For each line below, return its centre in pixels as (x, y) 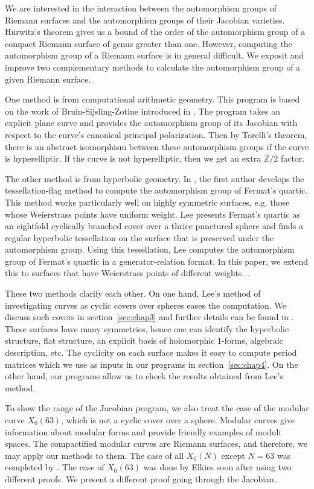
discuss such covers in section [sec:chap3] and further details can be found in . (149, 317)
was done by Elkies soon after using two (217, 467)
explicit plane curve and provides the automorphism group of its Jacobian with (151, 123)
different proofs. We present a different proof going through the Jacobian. (141, 478)
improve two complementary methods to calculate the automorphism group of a (153, 67)
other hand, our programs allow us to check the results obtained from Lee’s (144, 376)
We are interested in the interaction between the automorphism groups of (141, 8)
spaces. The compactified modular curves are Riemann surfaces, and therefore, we (156, 443)
